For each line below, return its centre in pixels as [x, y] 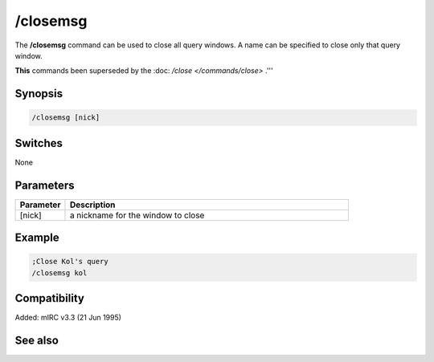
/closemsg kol [59, 273]
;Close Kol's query [70, 262]
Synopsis [39, 94]
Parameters [45, 185]
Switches [39, 143]
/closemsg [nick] [66, 118]
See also [37, 341]
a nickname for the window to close [137, 215]
